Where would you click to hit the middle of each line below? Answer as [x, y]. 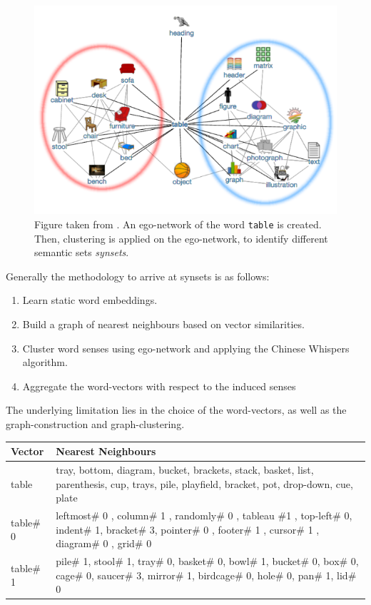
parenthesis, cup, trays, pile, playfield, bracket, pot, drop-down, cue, [204, 483]
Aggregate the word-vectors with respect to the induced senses [159, 386]
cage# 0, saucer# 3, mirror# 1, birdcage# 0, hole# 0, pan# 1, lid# [206, 575]
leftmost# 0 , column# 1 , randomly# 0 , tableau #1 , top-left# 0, [204, 515]
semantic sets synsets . [82, 252]
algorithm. [45, 362]
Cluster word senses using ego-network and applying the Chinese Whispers [186, 348]
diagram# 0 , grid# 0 [104, 543]
